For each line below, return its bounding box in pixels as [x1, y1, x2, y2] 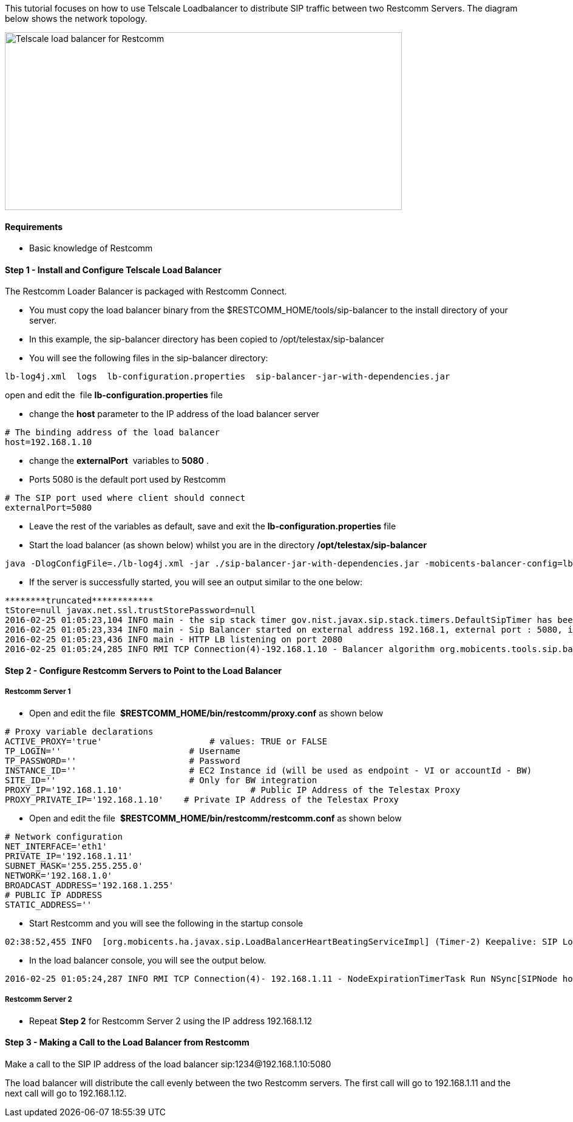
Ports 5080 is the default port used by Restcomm [29, 474, 226, 485]
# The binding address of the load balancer [5, 427, 220, 438]
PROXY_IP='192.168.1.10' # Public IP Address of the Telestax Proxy [5, 784, 461, 795]
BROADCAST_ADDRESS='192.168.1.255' [5, 880, 174, 890]
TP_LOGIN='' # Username [5, 746, 240, 756]
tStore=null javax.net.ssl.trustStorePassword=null [5, 605, 256, 616]
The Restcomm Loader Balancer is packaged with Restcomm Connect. [5, 286, 287, 297]
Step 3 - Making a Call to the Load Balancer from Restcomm [5, 1037, 249, 1048]
